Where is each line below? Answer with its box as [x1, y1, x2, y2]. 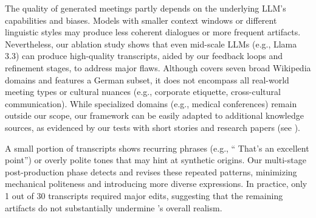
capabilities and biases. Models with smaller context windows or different [5, 13, 277, 26]
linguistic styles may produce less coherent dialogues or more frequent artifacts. [5, 26, 301, 38]
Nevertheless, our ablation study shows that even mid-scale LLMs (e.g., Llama [5, 37, 297, 50]
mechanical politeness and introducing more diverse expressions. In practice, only [5, 177, 307, 190]
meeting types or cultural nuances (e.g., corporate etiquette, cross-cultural [5, 85, 281, 98]
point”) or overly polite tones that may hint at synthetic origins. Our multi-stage [5, 153, 306, 166]
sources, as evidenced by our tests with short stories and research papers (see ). [5, 121, 300, 133]
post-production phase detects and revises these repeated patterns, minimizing [5, 165, 297, 178]
